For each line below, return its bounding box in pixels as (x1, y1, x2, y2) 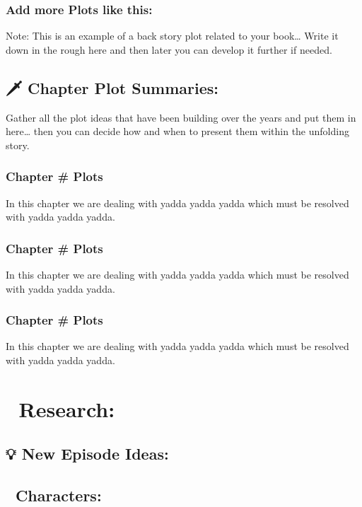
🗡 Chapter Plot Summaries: (6, 76, 219, 98)
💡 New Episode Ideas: (6, 443, 169, 465)
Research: (18, 394, 115, 423)
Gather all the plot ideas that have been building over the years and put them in (6, 110, 356, 124)
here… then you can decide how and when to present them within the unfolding (6, 124, 349, 139)
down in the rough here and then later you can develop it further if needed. (6, 42, 332, 57)
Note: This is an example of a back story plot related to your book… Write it (6, 28, 339, 43)
